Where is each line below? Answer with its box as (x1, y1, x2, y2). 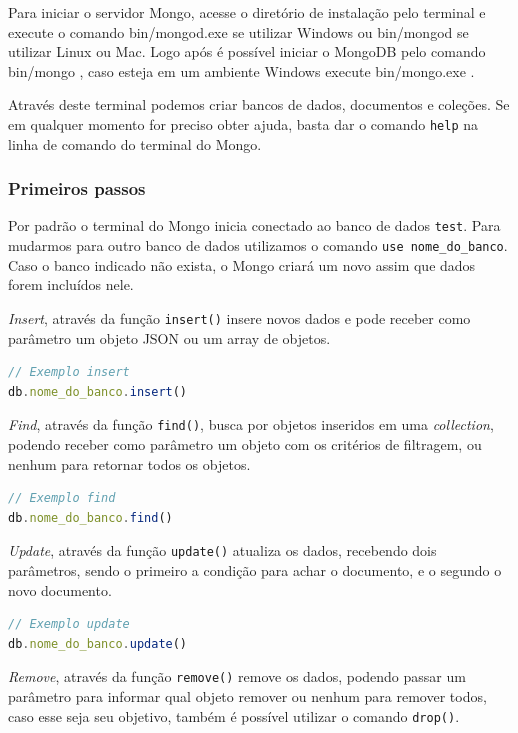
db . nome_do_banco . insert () (8, 384, 188, 399)
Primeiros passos (8, 176, 146, 201)
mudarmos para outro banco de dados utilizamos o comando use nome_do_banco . (8, 235, 508, 256)
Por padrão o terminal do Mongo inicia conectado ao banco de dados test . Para (8, 215, 501, 236)
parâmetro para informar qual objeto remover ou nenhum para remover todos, (8, 686, 487, 707)
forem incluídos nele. (8, 274, 134, 295)
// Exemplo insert (8, 365, 130, 380)
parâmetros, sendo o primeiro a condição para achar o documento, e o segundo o (8, 560, 502, 581)
